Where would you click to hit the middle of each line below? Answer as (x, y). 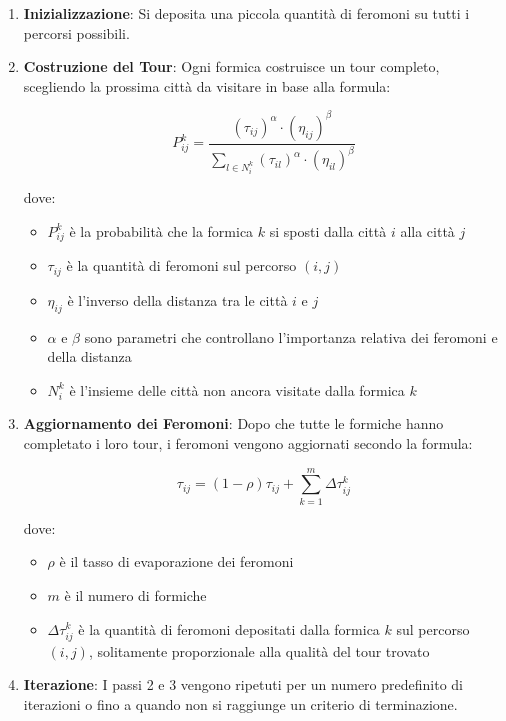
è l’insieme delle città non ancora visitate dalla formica (237, 389)
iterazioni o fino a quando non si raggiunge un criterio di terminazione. (240, 703)
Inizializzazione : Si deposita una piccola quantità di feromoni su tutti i (246, 13)
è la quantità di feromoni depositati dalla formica (229, 628)
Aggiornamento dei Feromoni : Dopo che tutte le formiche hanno (233, 423)
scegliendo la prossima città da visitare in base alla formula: (207, 85)
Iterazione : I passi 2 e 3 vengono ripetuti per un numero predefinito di (243, 684)
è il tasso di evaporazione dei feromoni (176, 561)
